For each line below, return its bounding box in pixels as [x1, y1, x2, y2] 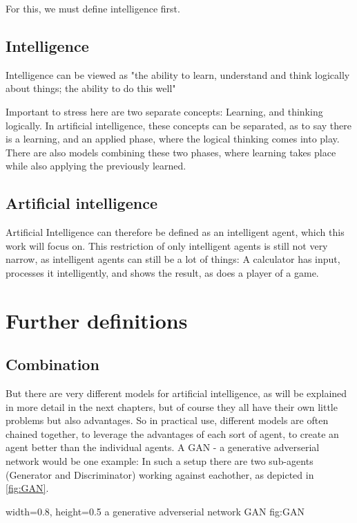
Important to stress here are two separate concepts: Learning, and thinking [6, 104, 323, 118]
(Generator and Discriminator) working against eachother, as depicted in [6, 467, 314, 481]
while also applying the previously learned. [6, 158, 186, 173]
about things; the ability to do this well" [6, 81, 176, 95]
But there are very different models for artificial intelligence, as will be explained [6, 386, 347, 401]
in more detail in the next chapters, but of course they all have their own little [6, 399, 338, 414]
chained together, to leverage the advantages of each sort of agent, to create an [6, 426, 339, 441]
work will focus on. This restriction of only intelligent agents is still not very [6, 238, 328, 253]
